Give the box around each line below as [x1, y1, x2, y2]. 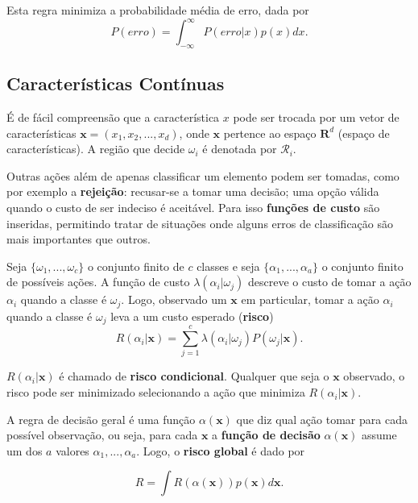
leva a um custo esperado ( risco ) [110, 307, 274, 324]
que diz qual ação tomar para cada [236, 410, 408, 427]
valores [56, 442, 89, 459]
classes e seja [197, 257, 260, 274]
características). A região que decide [6, 140, 185, 157]
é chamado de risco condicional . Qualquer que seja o [59, 368, 329, 385]
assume [362, 426, 397, 443]
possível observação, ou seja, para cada [6, 426, 198, 443]
